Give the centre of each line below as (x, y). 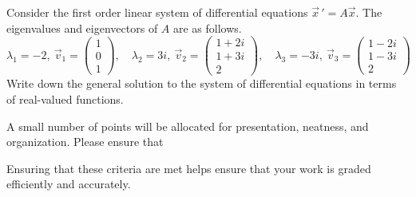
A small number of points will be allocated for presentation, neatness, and (188, 126)
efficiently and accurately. (69, 184)
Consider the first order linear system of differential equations (157, 12)
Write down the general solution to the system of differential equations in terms (202, 83)
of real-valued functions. (65, 98)
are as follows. (208, 28)
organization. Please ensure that (85, 142)
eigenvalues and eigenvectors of (82, 28)
